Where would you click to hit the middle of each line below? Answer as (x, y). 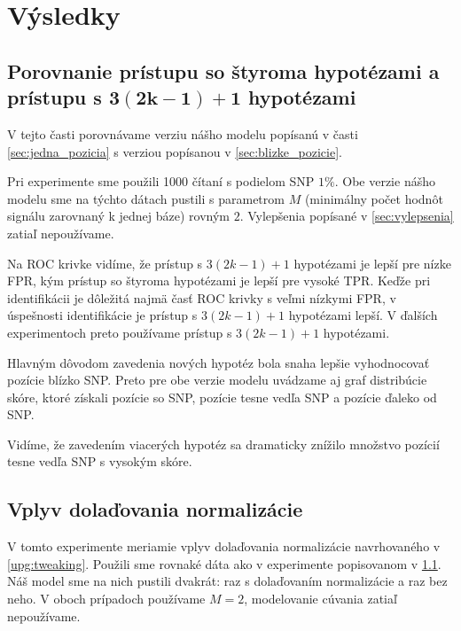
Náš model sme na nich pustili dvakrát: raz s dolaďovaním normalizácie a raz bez (227, 581)
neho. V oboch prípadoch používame (106, 599)
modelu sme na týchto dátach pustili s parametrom (146, 198)
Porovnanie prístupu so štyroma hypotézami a (223, 70)
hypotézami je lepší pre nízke (372, 263)
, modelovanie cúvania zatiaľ (320, 599)
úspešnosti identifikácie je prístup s (102, 315)
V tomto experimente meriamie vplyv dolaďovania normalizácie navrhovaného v (224, 546)
